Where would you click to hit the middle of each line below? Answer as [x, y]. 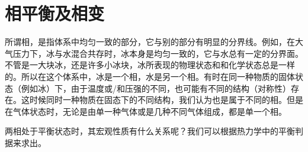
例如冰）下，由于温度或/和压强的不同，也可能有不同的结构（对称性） [156, 88]
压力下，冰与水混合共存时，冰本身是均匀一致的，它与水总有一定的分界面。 [158, 53]
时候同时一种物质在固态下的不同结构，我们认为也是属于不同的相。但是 [166, 100]
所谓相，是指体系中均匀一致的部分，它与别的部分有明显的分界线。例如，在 [150, 42]
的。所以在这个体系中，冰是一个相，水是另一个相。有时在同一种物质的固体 [150, 76]
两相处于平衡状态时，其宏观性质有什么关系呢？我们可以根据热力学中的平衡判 [154, 131]
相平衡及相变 [55, 13]
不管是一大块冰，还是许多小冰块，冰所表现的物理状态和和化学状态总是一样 [150, 65]
